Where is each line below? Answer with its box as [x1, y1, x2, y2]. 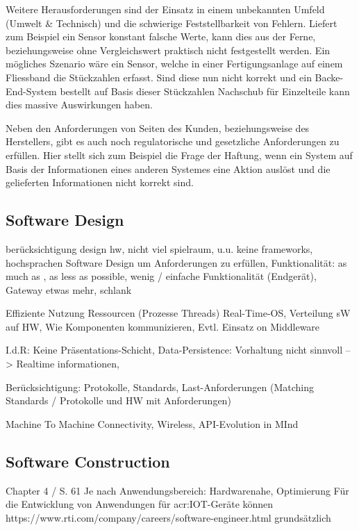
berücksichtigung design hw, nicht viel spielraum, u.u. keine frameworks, [6, 241, 313, 256]
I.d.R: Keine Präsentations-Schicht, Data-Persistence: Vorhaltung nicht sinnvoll [6, 342, 343, 357]
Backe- [315, 69, 344, 84]
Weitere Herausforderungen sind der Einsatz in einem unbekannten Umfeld [6, 2, 325, 16]
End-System [6, 83, 57, 98]
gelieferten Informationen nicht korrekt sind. [6, 175, 194, 190]
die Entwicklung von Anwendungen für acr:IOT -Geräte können [6, 497, 274, 511]
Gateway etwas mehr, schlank [6, 282, 132, 297]
